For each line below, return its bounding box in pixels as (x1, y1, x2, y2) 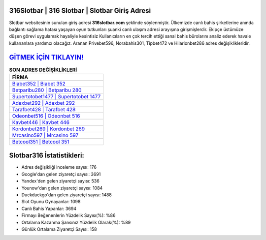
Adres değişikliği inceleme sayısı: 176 (21, 164, 97, 170)
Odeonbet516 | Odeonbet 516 (12, 112, 80, 119)
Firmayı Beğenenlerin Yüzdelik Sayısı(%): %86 (21, 212, 116, 218)
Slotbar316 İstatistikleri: (9, 151, 85, 160)
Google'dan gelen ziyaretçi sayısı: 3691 (21, 171, 101, 177)
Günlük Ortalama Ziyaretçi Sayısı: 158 (21, 226, 97, 232)
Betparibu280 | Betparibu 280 (12, 87, 82, 93)
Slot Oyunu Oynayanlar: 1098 (21, 199, 81, 205)
